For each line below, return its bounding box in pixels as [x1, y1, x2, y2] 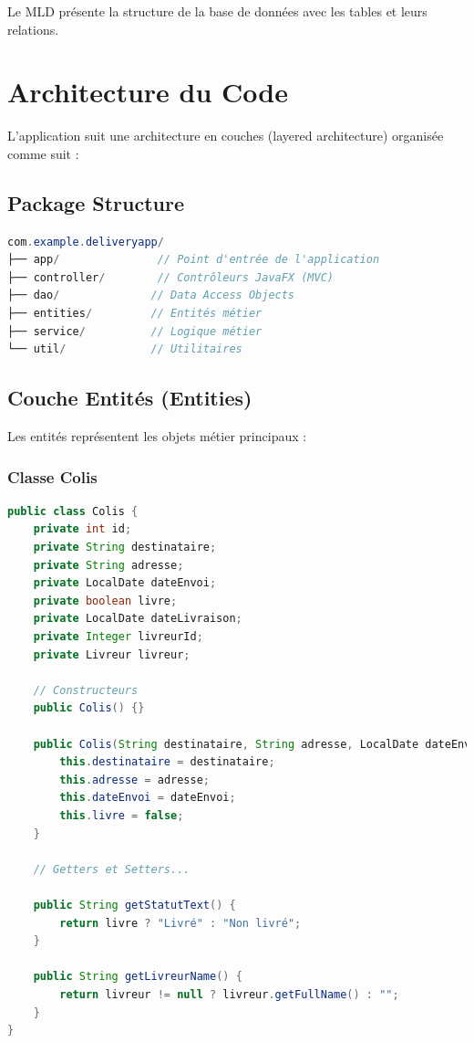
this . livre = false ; [59, 808, 184, 822]
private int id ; [33, 522, 132, 536]
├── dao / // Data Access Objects [7, 289, 295, 302]
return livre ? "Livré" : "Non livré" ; [59, 916, 302, 930]
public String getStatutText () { [33, 898, 236, 911]
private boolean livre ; [33, 594, 178, 607]
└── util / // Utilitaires [7, 342, 242, 356]
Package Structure [7, 188, 185, 216]
